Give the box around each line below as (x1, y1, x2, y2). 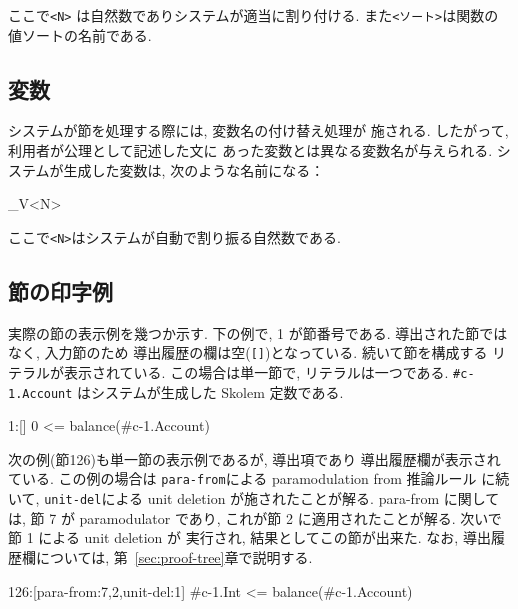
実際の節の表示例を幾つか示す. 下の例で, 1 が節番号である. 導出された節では (8, 322, 508, 343)
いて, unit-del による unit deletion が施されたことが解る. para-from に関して (8, 488, 500, 509)
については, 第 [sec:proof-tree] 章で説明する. (35, 546, 313, 567)
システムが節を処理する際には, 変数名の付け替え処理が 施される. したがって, (8, 120, 509, 141)
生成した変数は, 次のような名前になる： (63, 159, 325, 180)
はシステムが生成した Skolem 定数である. (77, 381, 344, 402)
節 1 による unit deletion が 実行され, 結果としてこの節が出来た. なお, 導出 (8, 527, 491, 548)
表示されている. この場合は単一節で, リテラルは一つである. (63, 361, 449, 382)
